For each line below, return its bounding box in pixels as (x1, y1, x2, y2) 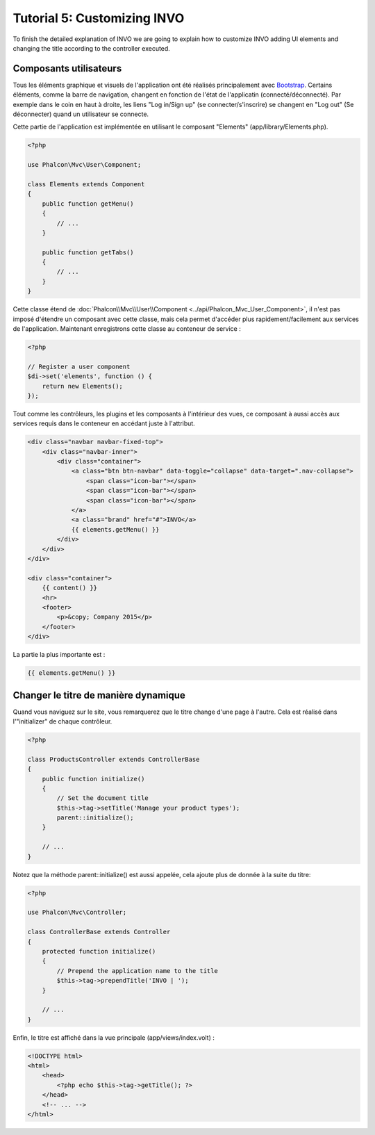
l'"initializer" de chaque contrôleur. (12, 717, 112, 726)
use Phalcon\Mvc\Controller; (27, 908, 127, 917)
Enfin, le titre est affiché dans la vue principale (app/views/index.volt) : (12, 1033, 215, 1042)
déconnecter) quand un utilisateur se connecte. (12, 110, 149, 118)
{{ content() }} (42, 584, 97, 592)
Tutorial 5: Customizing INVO (12, 10, 185, 26)
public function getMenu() (42, 199, 135, 208)
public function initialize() (42, 775, 145, 783)
